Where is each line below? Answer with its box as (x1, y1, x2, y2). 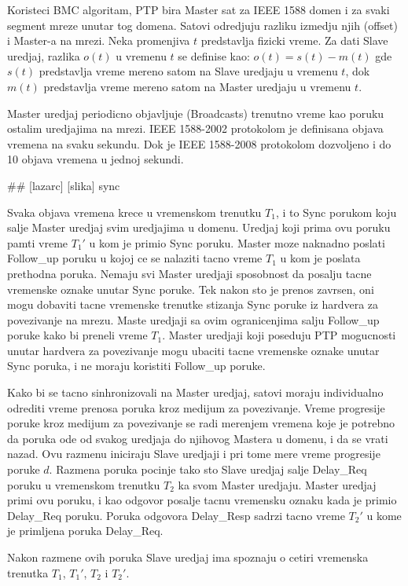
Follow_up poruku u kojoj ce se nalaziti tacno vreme (7, 250, 263, 266)
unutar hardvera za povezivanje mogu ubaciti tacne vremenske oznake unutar (7, 342, 380, 358)
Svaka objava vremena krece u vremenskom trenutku (7, 203, 262, 220)
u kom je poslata (280, 250, 361, 266)
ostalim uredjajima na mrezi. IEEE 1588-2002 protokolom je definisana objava (7, 120, 384, 137)
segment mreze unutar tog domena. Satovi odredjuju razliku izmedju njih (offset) (7, 16, 398, 33)
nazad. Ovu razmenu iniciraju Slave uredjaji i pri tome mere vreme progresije (7, 445, 380, 462)
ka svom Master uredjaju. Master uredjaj (178, 476, 377, 493)
